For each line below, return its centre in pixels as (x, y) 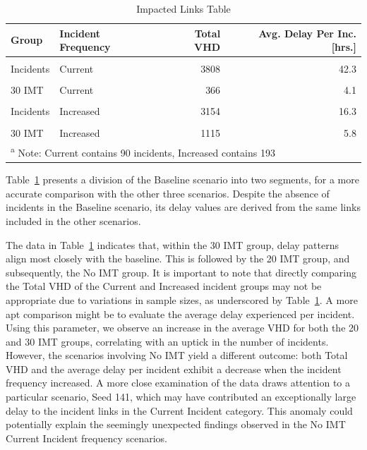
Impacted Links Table (183, 8)
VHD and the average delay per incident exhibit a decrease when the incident (174, 369)
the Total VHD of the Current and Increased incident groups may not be (164, 286)
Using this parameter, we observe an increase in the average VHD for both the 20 (182, 328)
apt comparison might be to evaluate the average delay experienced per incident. (180, 314)
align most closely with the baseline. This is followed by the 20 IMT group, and (178, 259)
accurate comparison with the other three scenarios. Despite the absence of (168, 193)
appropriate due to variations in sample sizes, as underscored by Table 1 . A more (182, 299)
